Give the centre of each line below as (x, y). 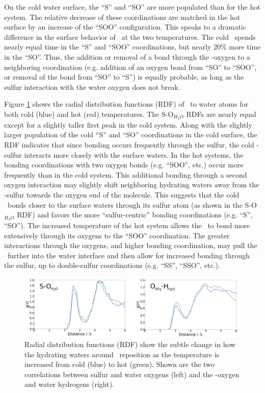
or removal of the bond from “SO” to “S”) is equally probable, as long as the (124, 77)
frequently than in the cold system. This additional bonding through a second (126, 174)
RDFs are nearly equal (221, 114)
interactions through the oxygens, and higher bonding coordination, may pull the (131, 245)
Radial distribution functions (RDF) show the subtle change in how (130, 344)
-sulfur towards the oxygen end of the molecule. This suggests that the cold (122, 194)
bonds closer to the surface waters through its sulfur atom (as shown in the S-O (132, 204)
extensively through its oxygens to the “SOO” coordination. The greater (117, 235)
